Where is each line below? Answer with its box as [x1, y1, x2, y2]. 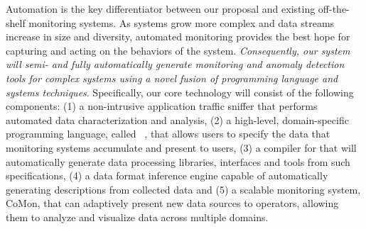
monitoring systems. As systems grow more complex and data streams [28, 15, 335, 30]
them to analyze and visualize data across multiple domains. [6, 209, 269, 224]
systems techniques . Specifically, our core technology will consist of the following [6, 84, 354, 99]
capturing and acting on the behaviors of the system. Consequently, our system [6, 43, 350, 57]
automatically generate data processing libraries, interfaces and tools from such [6, 154, 350, 169]
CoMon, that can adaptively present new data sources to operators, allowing [6, 196, 339, 211]
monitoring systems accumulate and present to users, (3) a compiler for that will [6, 140, 357, 155]
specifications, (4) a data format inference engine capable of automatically [6, 168, 328, 183]
